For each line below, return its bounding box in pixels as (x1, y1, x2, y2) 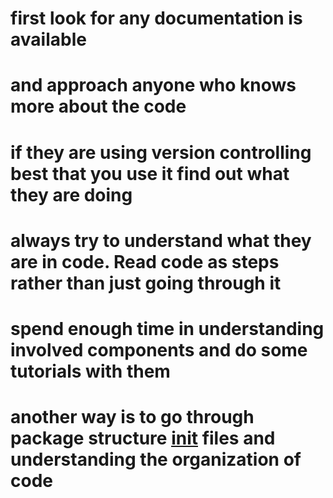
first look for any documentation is (10, 7, 303, 30)
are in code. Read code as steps (10, 250, 280, 273)
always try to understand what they (10, 229, 312, 252)
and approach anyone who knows (10, 74, 297, 97)
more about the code (10, 95, 187, 118)
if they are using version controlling (10, 141, 312, 164)
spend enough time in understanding (10, 317, 325, 340)
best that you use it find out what (10, 162, 290, 185)
